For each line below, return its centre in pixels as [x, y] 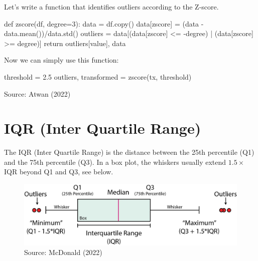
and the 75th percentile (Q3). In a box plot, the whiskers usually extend [115, 162]
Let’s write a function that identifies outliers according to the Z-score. [111, 7]
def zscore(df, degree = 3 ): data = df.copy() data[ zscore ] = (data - [104, 23]
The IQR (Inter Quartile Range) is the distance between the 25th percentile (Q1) [129, 152]
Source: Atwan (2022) [37, 93]
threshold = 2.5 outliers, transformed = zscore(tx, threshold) [98, 76]
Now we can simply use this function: [61, 60]
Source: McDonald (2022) [63, 252]
